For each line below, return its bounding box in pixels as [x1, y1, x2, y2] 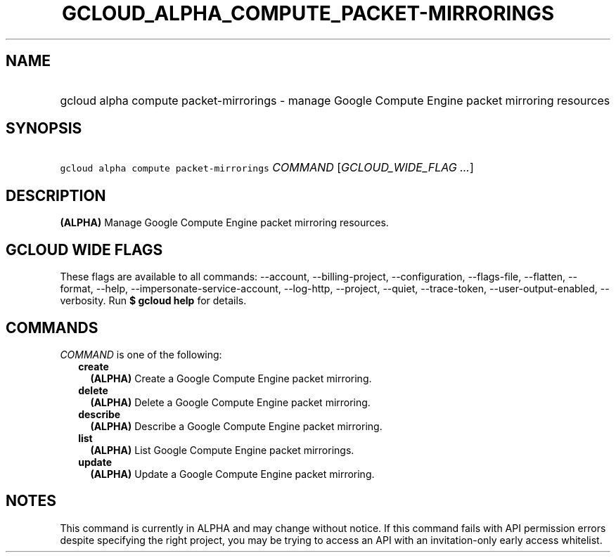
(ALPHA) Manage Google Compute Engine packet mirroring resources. [60, 216, 389, 229]
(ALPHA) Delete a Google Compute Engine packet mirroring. [90, 396, 371, 408]
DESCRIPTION [6, 186, 106, 205]
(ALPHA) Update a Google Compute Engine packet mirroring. [90, 467, 375, 480]
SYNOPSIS [6, 119, 82, 138]
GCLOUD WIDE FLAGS [6, 240, 163, 259]
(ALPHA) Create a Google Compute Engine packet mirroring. [90, 372, 372, 384]
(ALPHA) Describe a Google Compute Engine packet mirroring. [90, 420, 383, 432]
